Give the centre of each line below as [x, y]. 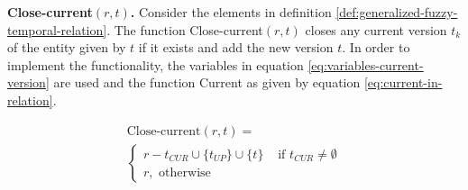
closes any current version [376, 29]
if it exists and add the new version [236, 47]
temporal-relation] [57, 29]
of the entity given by [67, 47]
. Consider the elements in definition [231, 12]
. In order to [376, 47]
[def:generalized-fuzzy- [397, 12]
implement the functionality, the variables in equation [156, 64]
